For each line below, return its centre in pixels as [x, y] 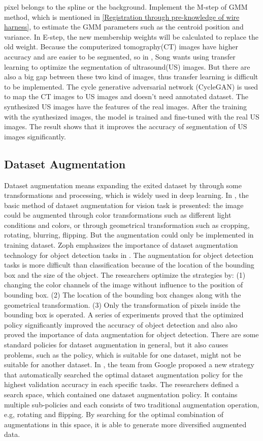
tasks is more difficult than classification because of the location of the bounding [129, 265]
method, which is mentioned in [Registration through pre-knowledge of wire [122, 17]
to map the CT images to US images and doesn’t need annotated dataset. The [126, 96]
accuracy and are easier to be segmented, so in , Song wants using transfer [120, 56]
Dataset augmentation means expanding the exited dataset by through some [123, 185]
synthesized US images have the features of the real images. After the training [126, 106]
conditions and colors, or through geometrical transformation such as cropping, [127, 225]
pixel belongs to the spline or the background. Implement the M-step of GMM [126, 7]
